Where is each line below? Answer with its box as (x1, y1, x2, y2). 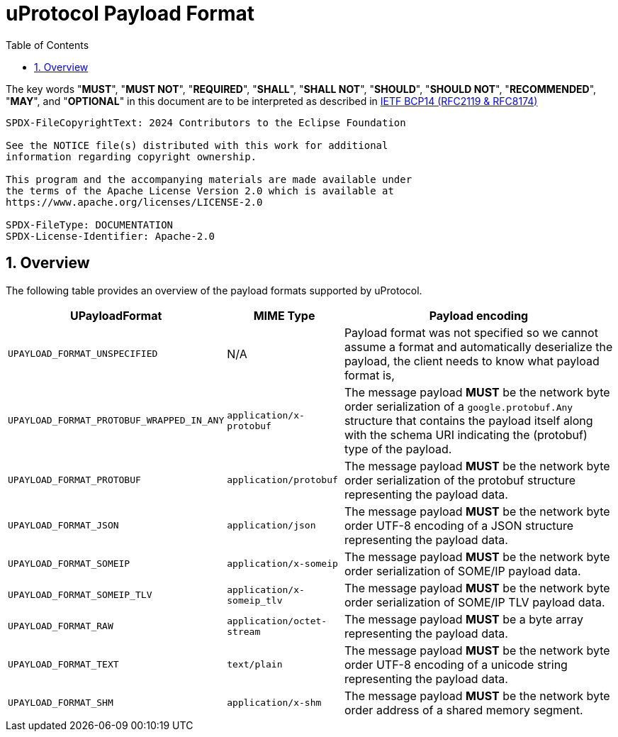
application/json (227, 520, 316, 531)
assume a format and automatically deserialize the (344, 339, 613, 354)
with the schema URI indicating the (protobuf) (344, 427, 588, 442)
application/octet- (227, 615, 327, 626)
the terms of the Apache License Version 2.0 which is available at (6, 184, 394, 196)
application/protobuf (227, 475, 338, 486)
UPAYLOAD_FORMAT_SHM (8, 697, 113, 709)
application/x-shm (227, 697, 322, 709)
